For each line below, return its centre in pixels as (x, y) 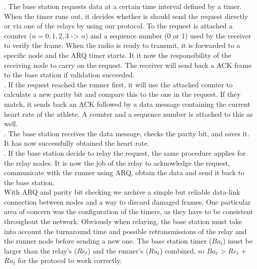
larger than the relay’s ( (40, 250)
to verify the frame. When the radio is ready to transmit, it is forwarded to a (122, 45)
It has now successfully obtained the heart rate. (77, 143)
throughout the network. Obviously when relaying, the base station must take (123, 221)
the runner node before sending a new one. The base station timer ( (108, 241)
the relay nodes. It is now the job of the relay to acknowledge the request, (117, 162)
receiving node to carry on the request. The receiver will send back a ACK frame (128, 65)
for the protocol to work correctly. (70, 260)
